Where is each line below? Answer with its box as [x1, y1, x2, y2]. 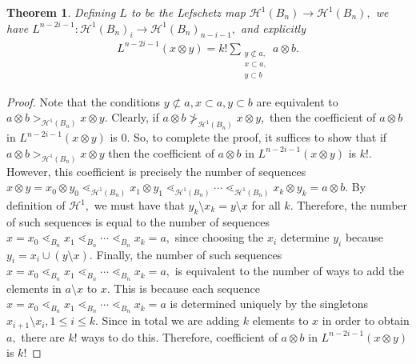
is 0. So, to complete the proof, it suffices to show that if [110, 129, 387, 146]
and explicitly [241, 19, 306, 36]
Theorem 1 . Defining [6, 4, 116, 20]
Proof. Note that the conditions [6, 93, 161, 110]
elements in [6, 279, 62, 296]
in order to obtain [322, 312, 410, 329]
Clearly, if [111, 109, 159, 126]
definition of [6, 197, 66, 214]
